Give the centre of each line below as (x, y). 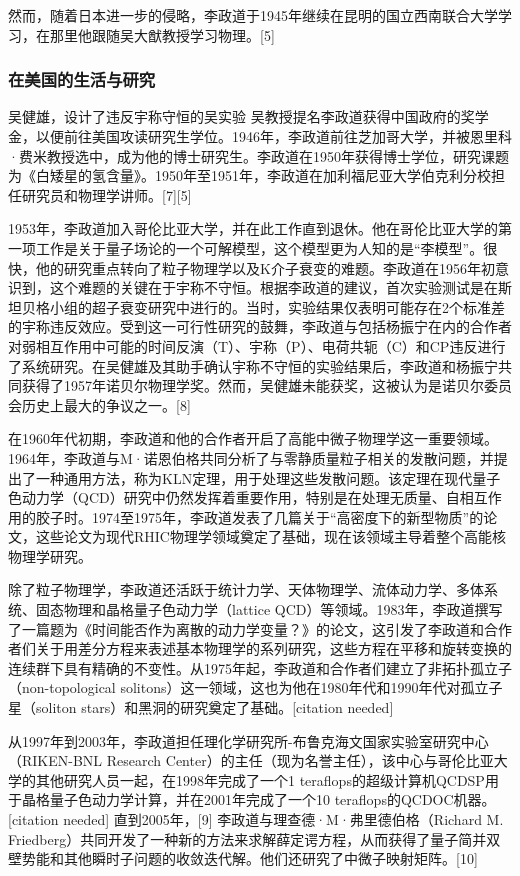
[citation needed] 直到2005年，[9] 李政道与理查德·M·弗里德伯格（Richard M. (256, 819)
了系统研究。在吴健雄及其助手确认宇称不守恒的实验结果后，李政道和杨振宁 (253, 365)
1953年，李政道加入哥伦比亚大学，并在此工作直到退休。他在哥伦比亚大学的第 (260, 228)
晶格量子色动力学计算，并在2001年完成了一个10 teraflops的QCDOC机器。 (258, 799)
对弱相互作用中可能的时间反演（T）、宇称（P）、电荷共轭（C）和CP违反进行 (257, 345)
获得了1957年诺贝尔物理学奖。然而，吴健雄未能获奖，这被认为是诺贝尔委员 (266, 385)
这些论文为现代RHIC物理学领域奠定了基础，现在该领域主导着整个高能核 (270, 536)
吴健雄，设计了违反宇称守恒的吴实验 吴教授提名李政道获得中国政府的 (234, 116)
